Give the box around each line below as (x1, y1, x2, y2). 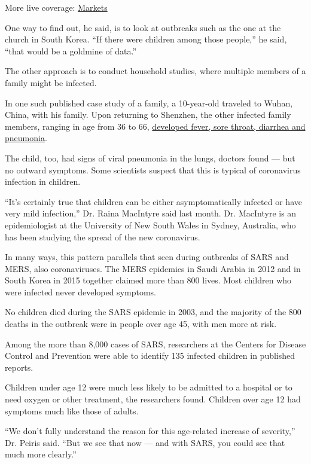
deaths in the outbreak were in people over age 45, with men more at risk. (5, 318, 277, 330)
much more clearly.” (5, 448, 77, 460)
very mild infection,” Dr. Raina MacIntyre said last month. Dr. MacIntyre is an (5, 207, 297, 219)
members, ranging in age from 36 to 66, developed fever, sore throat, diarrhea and (5, 120, 306, 132)
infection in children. (5, 175, 81, 188)
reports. (5, 361, 33, 373)
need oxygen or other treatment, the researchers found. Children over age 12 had (5, 393, 301, 405)
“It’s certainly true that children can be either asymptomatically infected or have (5, 195, 302, 207)
